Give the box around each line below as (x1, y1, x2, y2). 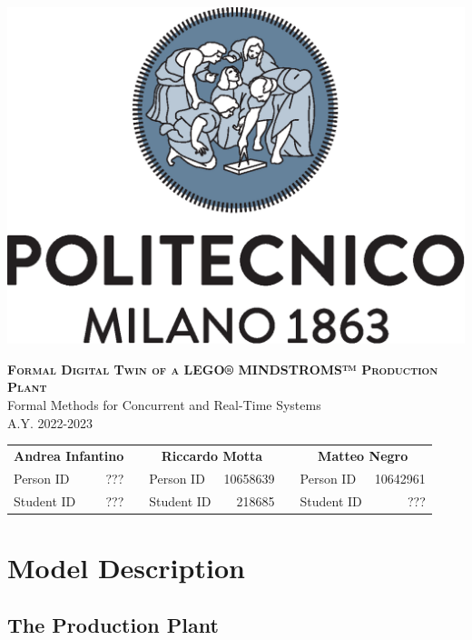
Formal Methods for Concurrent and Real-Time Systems (7, 395, 321, 414)
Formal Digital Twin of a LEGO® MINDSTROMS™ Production (7, 359, 438, 378)
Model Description (7, 548, 245, 585)
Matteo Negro (318, 445, 408, 465)
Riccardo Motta (161, 445, 263, 465)
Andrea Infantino (14, 445, 124, 465)
